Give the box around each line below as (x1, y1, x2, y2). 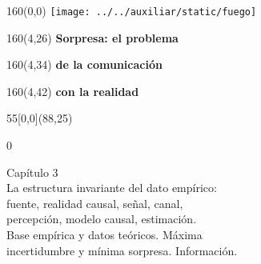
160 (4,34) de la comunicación (6, 56, 163, 73)
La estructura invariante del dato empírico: (6, 179, 217, 196)
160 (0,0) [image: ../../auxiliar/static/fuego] (6, 2, 257, 18)
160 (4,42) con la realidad (6, 82, 139, 99)
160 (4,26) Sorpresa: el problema (6, 29, 179, 46)
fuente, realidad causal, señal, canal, (6, 194, 183, 211)
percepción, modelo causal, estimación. (6, 210, 197, 227)
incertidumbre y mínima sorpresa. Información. (6, 242, 238, 258)
